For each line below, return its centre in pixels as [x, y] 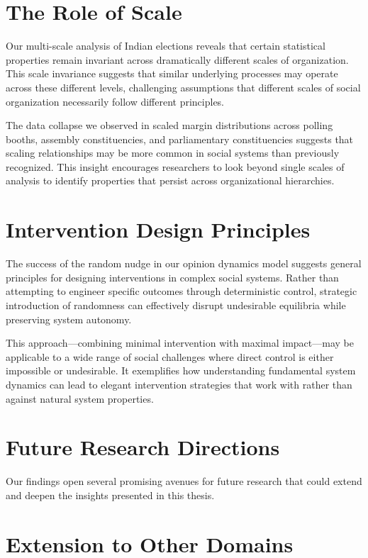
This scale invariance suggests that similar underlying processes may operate [172, 73]
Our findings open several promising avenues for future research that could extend [184, 481]
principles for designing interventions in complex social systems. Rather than [172, 277]
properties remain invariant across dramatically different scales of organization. [177, 59]
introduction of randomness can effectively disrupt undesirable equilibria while [176, 305]
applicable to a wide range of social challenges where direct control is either [170, 356]
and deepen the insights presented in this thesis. [110, 495]
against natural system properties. [80, 398]
